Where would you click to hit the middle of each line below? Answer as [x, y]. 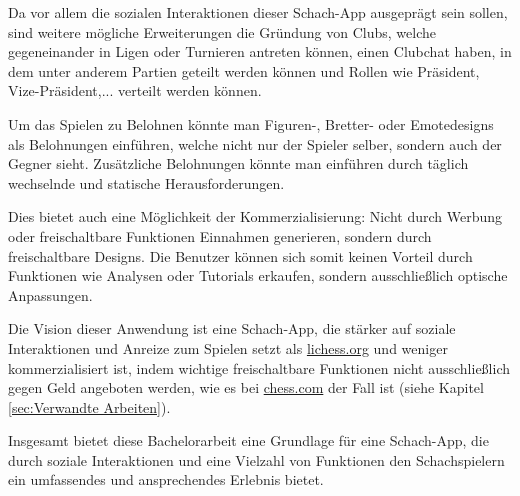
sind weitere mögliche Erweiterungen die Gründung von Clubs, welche [222, 31]
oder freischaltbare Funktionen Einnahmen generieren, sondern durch [220, 235]
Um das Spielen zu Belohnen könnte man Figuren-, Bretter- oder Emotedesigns [251, 123]
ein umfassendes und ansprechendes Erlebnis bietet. [166, 479]
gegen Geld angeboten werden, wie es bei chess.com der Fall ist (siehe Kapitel [246, 387]
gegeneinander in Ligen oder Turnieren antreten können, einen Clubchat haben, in [260, 51]
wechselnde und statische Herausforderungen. [146, 182]
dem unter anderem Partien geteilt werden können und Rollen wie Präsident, [244, 70]
